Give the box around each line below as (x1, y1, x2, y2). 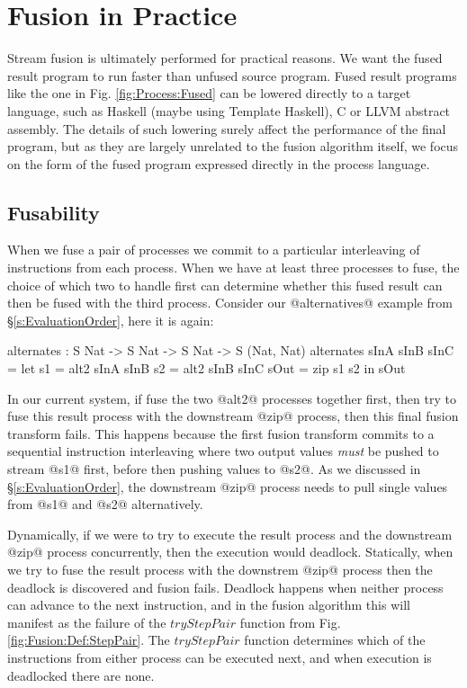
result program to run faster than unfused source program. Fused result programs (7, 66, 457, 85)
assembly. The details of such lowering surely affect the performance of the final (7, 119, 446, 138)
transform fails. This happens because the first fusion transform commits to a (7, 424, 435, 442)
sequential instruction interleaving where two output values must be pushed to (7, 442, 439, 460)
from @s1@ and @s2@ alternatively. (7, 495, 203, 514)
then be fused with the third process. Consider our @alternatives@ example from (7, 293, 453, 312)
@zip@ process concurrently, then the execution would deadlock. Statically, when (7, 542, 454, 561)
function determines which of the (244, 630, 426, 649)
